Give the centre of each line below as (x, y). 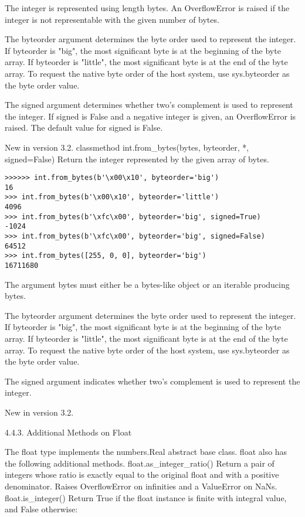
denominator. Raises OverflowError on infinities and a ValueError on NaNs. (141, 486)
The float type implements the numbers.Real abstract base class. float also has (146, 452)
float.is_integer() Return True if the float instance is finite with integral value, (146, 497)
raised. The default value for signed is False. (84, 127)
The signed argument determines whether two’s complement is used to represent (149, 105)
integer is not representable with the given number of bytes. (112, 19)
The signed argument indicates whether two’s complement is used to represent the (152, 381)
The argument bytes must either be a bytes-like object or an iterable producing (147, 284)
